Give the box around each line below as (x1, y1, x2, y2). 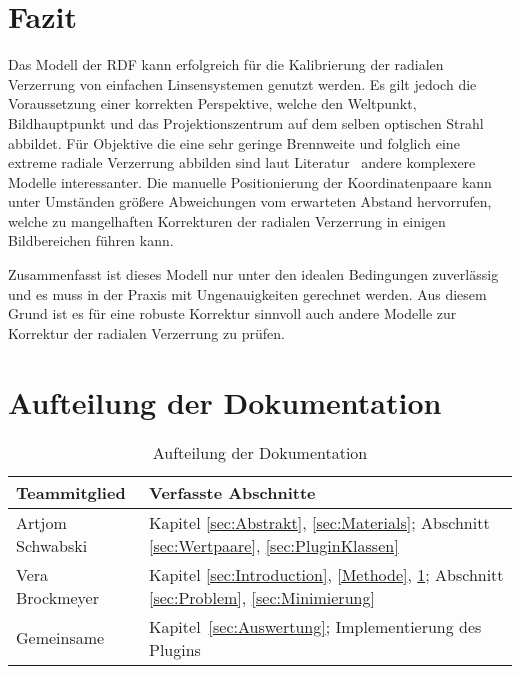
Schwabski (16, 533, 88, 557)
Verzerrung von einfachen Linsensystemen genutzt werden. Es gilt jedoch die (8, 73, 477, 94)
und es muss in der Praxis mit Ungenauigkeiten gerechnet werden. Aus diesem (8, 283, 487, 304)
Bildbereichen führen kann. (8, 230, 174, 251)
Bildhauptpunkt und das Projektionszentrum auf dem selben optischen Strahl (8, 112, 484, 133)
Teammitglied (16, 480, 126, 504)
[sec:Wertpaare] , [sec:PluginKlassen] (149, 533, 399, 557)
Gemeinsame (16, 626, 105, 650)
